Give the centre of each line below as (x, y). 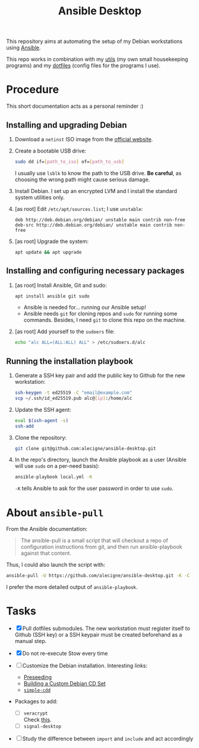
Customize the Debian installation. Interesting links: (85, 666)
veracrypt (36, 713)
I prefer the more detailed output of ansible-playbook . (72, 587)
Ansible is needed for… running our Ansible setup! (85, 308)
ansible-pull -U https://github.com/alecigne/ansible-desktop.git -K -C (98, 576)
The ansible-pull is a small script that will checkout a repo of (94, 541)
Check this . (37, 720)
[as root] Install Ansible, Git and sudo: (61, 285)
